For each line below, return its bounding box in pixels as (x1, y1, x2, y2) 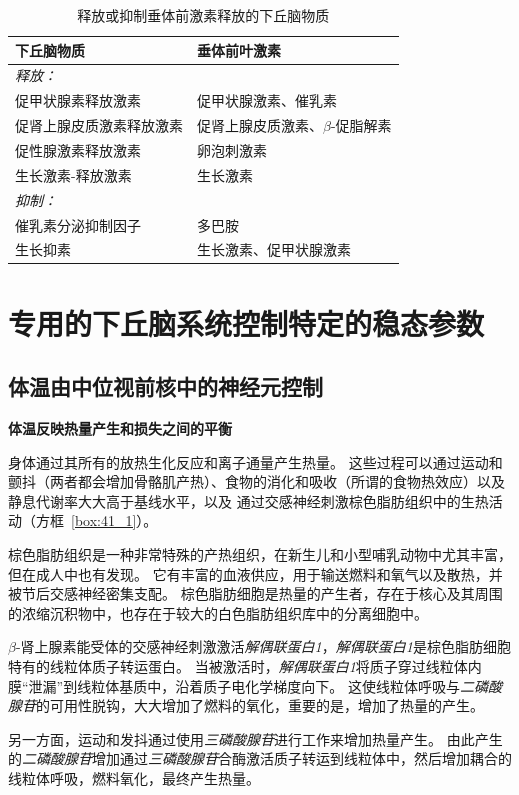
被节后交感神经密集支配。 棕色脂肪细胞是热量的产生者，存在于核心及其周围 (8, 583, 503, 604)
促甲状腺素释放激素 (15, 90, 141, 111)
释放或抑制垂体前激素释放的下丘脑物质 (77, 5, 330, 25)
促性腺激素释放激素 (15, 139, 141, 160)
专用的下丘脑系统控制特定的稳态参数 (8, 302, 485, 343)
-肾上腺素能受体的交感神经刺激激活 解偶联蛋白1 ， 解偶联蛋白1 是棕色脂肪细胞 (15, 636, 511, 657)
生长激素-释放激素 (15, 164, 132, 185)
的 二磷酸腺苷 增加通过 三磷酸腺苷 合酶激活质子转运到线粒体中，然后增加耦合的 (8, 748, 512, 769)
